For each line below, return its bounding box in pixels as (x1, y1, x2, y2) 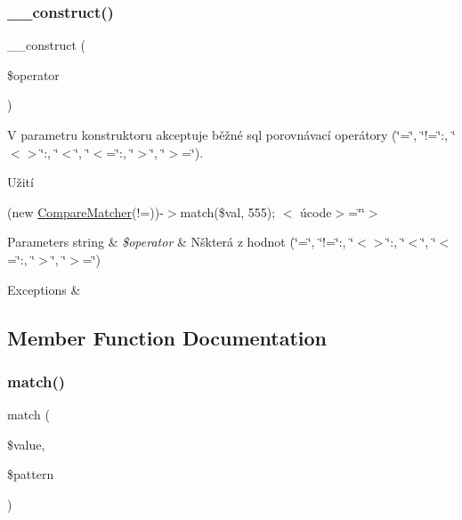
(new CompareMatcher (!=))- (7, 202, 164, 221)
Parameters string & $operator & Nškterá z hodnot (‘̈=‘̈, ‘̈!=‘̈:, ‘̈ (7, 232, 354, 251)
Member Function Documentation (7, 323, 328, 351)
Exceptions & (7, 280, 81, 298)
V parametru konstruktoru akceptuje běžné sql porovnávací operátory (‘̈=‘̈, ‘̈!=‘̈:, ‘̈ (7, 126, 456, 143)
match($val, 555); (180, 202, 276, 221)
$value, (7, 435, 45, 453)
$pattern (7, 465, 54, 483)
